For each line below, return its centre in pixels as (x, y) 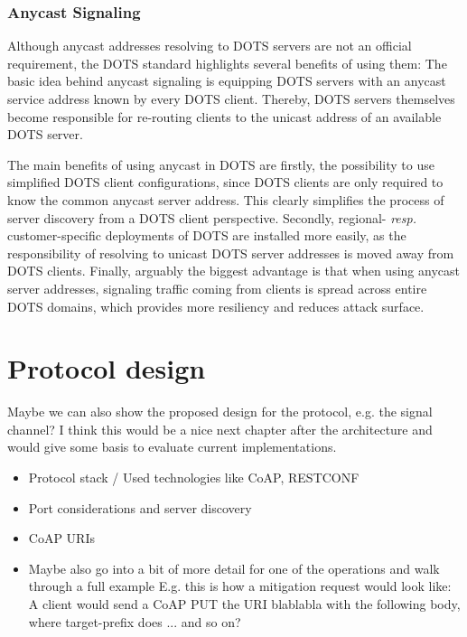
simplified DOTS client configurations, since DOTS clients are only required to (225, 182)
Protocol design (107, 368)
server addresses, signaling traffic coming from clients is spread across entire (217, 288)
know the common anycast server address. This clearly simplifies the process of (226, 199)
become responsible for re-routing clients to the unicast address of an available (224, 116)
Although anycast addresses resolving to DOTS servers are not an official (210, 46)
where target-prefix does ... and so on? (135, 621)
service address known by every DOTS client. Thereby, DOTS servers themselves (231, 98)
